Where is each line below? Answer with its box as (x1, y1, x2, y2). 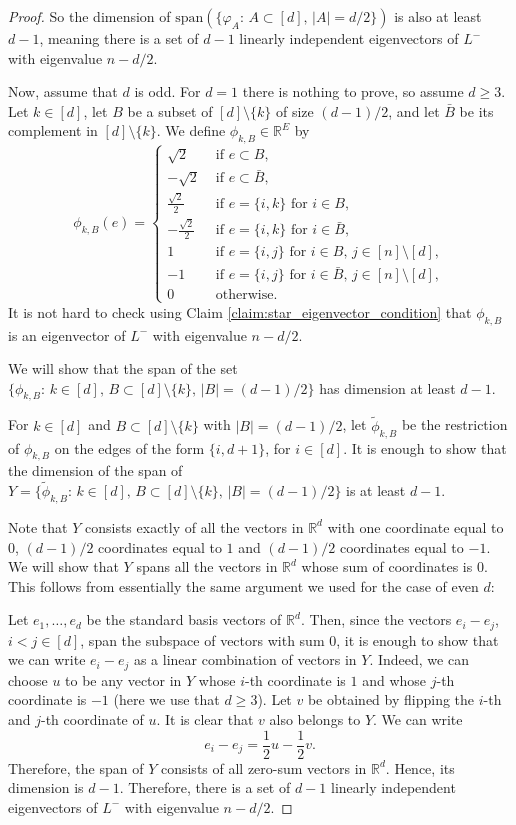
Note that (8, 516, 68, 537)
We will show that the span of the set (8, 358, 238, 379)
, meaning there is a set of (39, 28, 199, 48)
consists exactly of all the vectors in (84, 516, 304, 537)
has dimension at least (319, 377, 456, 398)
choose (8, 669, 48, 690)
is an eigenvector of (8, 324, 126, 345)
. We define (156, 120, 226, 141)
